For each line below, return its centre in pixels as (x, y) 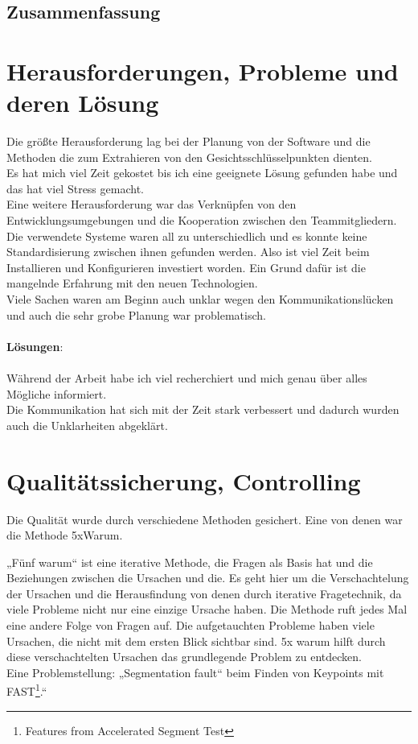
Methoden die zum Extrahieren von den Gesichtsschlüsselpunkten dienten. (189, 157)
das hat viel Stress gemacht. (75, 188)
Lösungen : (35, 346)
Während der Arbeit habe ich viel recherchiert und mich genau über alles (187, 378)
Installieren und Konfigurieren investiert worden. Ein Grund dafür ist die (186, 267)
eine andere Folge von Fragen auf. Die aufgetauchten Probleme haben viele (191, 625)
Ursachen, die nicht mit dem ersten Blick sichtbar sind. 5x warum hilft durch (196, 641)
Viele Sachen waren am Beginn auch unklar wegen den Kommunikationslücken (200, 299)
